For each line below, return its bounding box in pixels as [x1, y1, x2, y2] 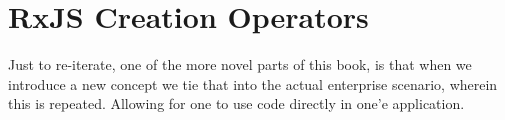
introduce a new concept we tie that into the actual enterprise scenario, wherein [8, 73, 498, 94]
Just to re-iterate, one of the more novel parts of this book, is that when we [8, 54, 472, 75]
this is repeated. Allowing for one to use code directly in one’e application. [8, 93, 465, 114]
